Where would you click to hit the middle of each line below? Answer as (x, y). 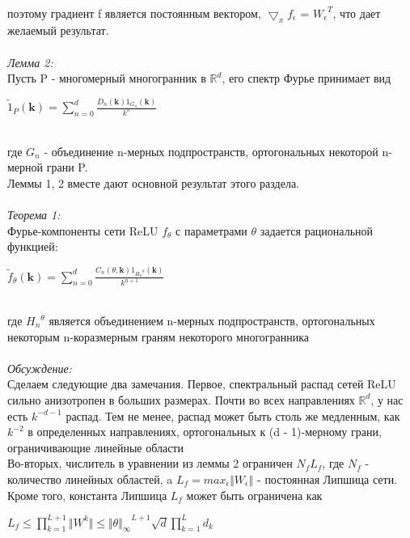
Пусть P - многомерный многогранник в (107, 78)
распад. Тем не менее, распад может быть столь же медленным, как (233, 415)
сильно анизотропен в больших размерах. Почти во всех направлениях (181, 399)
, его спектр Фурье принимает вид (306, 78)
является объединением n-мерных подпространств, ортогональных (212, 321)
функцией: (33, 246)
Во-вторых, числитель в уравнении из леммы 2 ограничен (150, 463)
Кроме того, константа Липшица (87, 495)
